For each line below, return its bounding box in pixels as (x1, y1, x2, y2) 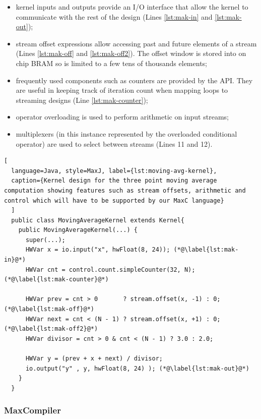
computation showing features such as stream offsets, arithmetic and (4, 187, 246, 194)
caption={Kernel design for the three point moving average (11, 177, 217, 185)
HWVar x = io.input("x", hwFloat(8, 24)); (25, 246, 170, 254)
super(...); (25, 236, 66, 244)
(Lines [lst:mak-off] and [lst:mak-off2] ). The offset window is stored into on (16, 48, 246, 58)
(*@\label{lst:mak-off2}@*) (4, 325, 98, 333)
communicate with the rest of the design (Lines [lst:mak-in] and (16, 11, 213, 22)
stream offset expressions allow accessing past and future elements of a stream (16, 38, 257, 48)
